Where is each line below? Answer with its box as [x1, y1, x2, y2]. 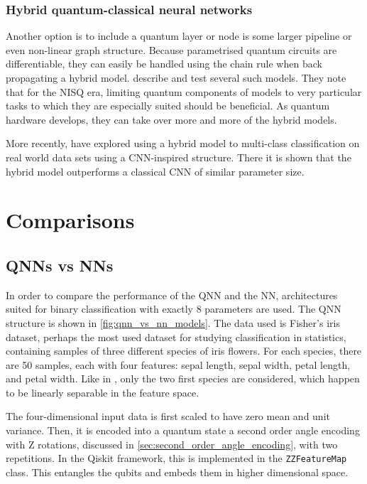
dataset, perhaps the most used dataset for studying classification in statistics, [6, 329, 346, 344]
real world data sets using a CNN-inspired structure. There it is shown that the [6, 149, 351, 164]
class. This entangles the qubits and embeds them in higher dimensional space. [6, 464, 349, 479]
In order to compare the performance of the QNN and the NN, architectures [6, 287, 338, 302]
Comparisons [6, 205, 135, 235]
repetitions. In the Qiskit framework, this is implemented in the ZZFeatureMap [6, 451, 347, 466]
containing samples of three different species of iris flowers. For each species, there [6, 343, 362, 358]
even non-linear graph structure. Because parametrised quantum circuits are [6, 42, 337, 57]
